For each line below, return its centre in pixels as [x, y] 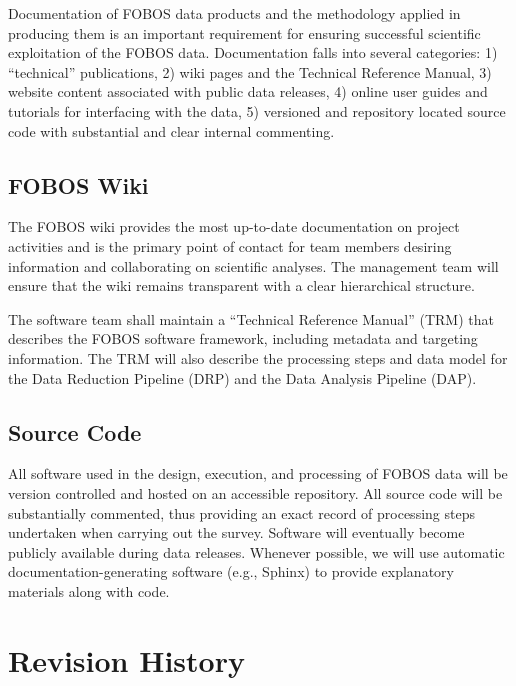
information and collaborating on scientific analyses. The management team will [253, 265]
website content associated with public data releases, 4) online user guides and [248, 91]
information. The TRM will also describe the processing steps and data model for [258, 357]
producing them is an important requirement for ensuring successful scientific [244, 32]
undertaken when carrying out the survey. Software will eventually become [236, 532]
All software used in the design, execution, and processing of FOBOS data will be [258, 473]
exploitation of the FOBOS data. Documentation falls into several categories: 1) [253, 52]
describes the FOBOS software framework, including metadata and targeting [243, 338]
